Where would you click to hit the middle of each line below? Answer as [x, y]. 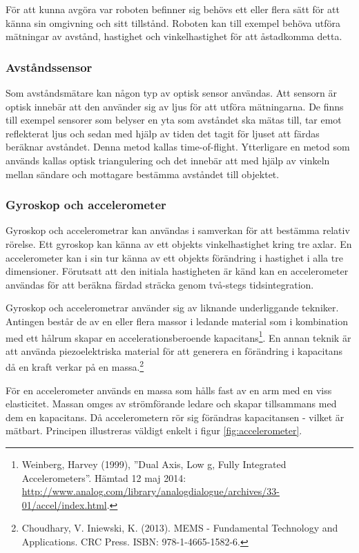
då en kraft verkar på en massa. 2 [75, 366]
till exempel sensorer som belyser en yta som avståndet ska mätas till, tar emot [174, 120]
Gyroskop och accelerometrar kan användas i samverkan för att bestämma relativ [178, 230]
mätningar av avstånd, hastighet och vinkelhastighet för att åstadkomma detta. [174, 36]
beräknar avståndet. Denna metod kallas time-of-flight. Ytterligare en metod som [178, 147]
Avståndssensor [49, 67]
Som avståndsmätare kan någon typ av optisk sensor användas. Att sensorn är [171, 93]
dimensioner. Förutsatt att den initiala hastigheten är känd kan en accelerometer [177, 271]
